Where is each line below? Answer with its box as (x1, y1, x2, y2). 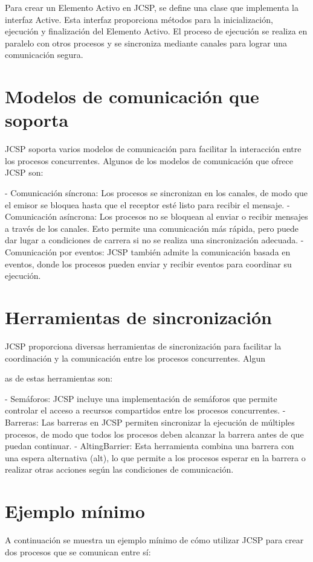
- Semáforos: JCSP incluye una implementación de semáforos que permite (5, 392, 277, 404)
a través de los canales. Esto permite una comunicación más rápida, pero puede (5, 222, 299, 234)
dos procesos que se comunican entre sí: (5, 545, 151, 558)
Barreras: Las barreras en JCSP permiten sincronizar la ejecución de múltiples (5, 415, 295, 428)
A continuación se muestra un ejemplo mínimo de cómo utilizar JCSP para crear (5, 534, 304, 546)
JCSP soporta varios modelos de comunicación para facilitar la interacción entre (5, 142, 302, 155)
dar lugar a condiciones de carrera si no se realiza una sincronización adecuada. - (5, 234, 304, 246)
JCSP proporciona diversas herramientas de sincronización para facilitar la (5, 339, 282, 352)
